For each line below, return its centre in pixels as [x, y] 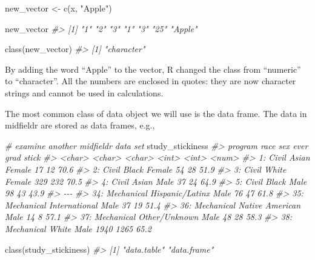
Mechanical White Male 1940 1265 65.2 [78, 228]
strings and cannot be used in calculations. [84, 92]
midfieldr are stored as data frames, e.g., [80, 125]
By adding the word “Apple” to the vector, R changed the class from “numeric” [153, 69]
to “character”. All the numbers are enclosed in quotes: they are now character [151, 81]
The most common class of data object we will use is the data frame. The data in [156, 113]
